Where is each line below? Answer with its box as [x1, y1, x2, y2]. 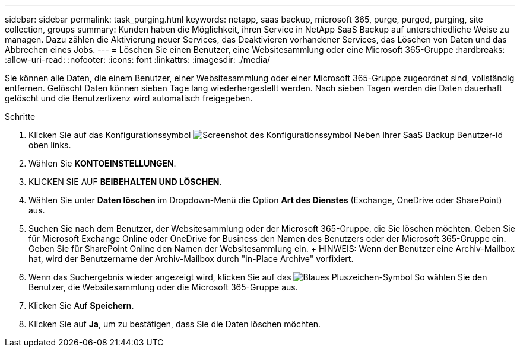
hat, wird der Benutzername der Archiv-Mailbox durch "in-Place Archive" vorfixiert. [28, 254, 354, 264]
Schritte [5, 111, 36, 121]
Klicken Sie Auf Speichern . [28, 300, 134, 311]
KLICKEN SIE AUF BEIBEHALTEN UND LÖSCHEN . [28, 177, 222, 187]
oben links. [28, 140, 71, 150]
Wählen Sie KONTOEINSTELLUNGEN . [28, 158, 176, 168]
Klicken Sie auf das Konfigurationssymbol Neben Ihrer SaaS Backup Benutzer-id [28, 130, 503, 140]
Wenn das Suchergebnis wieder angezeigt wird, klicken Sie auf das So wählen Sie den [28, 272, 487, 282]
